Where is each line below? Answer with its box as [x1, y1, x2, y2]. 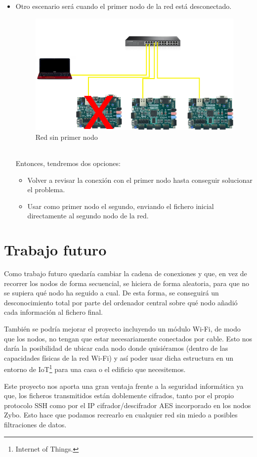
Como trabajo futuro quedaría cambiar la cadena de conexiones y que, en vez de [4, 268, 247, 279]
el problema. [27, 184, 65, 195]
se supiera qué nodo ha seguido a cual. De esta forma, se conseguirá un [4, 288, 219, 298]
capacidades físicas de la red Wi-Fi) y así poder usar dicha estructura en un [4, 352, 234, 363]
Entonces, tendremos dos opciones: [15, 158, 121, 168]
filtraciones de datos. [4, 419, 67, 429]
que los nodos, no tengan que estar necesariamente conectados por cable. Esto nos [4, 333, 253, 343]
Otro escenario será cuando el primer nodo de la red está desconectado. [15, 1, 232, 11]
